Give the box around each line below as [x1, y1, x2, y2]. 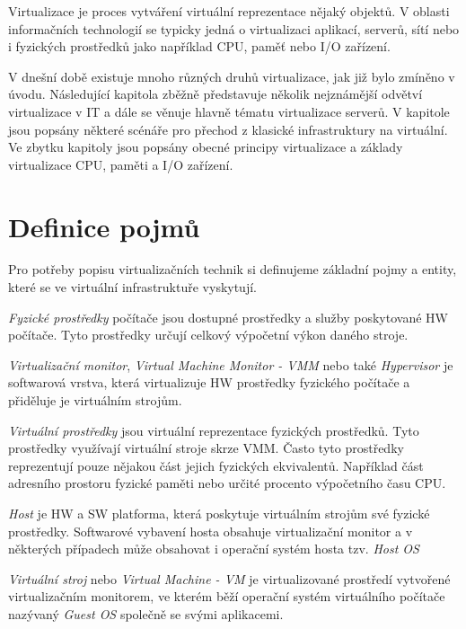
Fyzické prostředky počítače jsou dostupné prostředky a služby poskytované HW [8, 307, 448, 326]
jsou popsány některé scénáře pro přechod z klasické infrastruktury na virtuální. [8, 120, 448, 138]
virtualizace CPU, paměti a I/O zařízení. [8, 155, 233, 173]
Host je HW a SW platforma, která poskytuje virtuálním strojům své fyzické [8, 504, 430, 522]
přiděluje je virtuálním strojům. [8, 391, 182, 410]
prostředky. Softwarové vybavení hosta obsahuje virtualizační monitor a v [8, 521, 413, 540]
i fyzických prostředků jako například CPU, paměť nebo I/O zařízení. [8, 37, 391, 56]
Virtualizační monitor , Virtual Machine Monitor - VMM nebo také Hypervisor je [8, 355, 453, 374]
